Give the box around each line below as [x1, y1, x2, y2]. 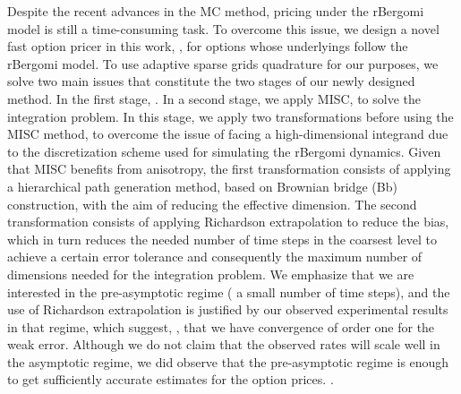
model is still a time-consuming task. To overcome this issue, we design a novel [7, 19, 440, 38]
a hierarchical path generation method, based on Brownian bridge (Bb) [7, 176, 397, 195]
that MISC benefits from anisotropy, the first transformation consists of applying [7, 159, 451, 178]
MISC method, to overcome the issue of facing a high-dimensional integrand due [7, 124, 448, 143]
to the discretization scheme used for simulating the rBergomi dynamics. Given [7, 141, 441, 160]
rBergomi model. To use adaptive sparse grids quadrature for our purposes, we [7, 54, 439, 73]
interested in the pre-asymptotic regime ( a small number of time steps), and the [7, 282, 450, 301]
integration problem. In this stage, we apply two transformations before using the [7, 107, 454, 125]
